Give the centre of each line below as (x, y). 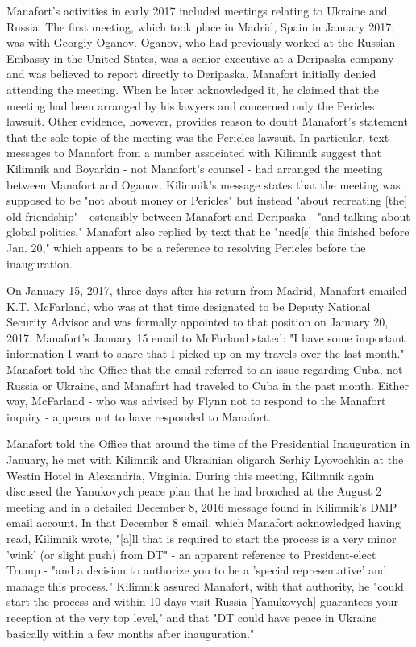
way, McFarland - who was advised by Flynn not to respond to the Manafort (196, 401)
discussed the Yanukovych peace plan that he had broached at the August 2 (194, 491)
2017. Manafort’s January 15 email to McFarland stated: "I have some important (206, 337)
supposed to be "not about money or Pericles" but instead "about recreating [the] (207, 200)
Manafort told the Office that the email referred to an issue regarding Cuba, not (205, 369)
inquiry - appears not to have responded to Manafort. (139, 416)
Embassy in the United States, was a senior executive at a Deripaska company (200, 58)
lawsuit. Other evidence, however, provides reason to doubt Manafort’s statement (207, 121)
